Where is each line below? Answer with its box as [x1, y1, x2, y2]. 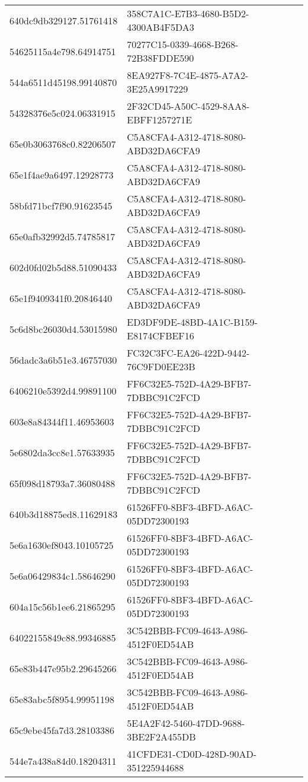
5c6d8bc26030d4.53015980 [9, 322, 117, 336]
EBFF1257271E [127, 113, 192, 126]
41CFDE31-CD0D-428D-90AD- [127, 747, 257, 761]
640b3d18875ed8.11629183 [9, 507, 118, 521]
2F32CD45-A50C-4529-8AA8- [127, 99, 250, 113]
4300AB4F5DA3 [127, 20, 194, 34]
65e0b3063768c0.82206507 [9, 136, 116, 151]
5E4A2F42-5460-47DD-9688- [127, 716, 245, 730]
